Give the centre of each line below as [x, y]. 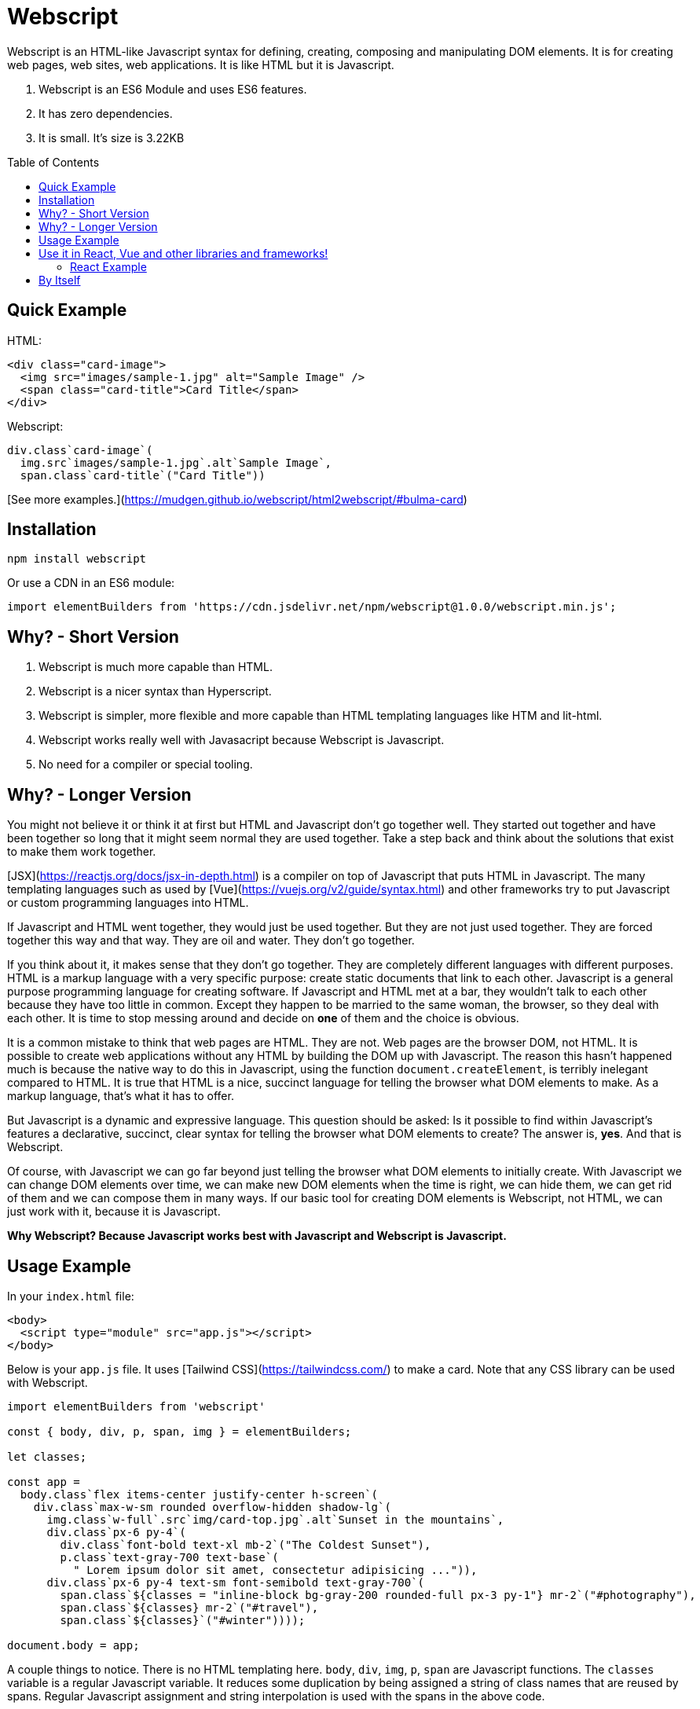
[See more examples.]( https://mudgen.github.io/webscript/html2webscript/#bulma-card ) [237, 499]
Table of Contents [53, 162]
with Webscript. [48, 1382]
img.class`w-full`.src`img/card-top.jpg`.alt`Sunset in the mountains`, [275, 1519]
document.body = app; [73, 1645]
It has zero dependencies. [106, 113]
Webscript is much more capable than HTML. [156, 667]
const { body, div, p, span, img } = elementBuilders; [180, 1431]
